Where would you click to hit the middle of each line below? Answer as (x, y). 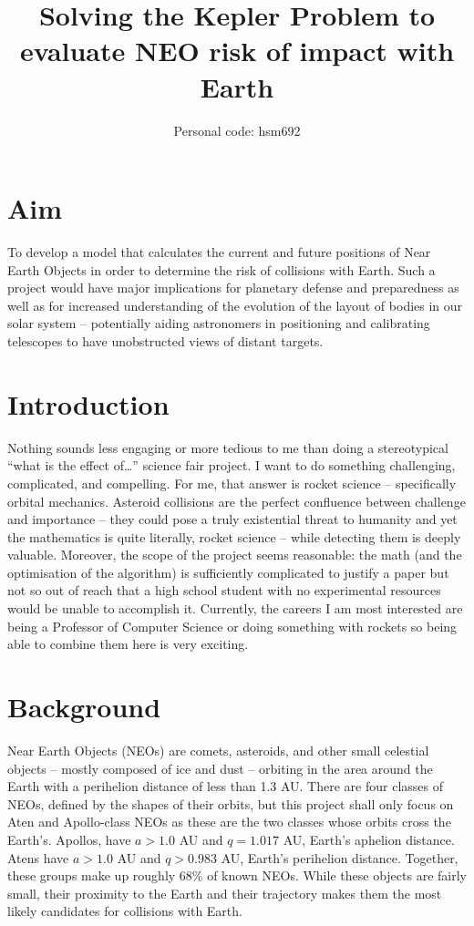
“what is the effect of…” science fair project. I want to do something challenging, (232, 465)
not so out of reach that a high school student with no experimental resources (224, 590)
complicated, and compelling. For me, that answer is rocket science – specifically (232, 483)
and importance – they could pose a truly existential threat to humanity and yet (232, 519)
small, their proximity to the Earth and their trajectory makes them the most (225, 893)
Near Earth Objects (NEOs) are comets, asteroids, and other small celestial (218, 750)
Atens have (38, 857)
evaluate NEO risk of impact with (237, 51)
